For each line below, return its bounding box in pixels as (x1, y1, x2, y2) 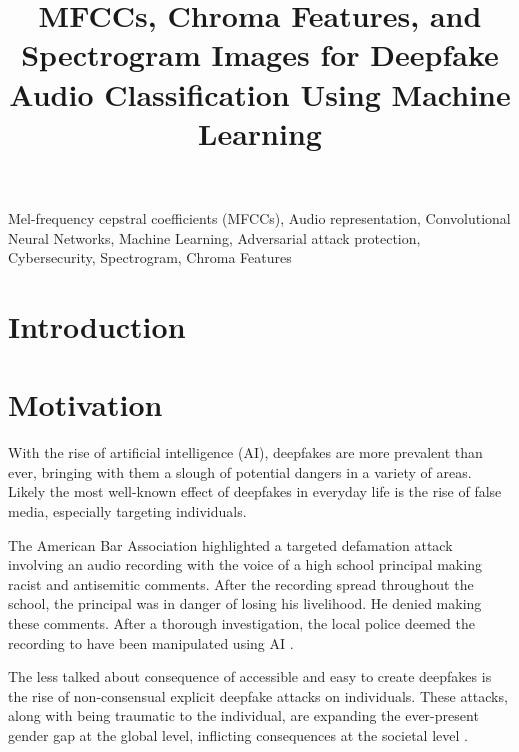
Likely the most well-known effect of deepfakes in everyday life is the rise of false (8, 481, 502, 502)
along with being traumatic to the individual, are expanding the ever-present (8, 705, 479, 726)
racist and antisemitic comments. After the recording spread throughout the (8, 573, 474, 594)
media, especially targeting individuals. (8, 501, 247, 521)
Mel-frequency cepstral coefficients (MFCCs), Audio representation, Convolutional (8, 207, 511, 228)
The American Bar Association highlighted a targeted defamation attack (8, 534, 453, 555)
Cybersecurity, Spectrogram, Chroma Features (8, 247, 292, 268)
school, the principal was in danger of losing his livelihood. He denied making (8, 593, 482, 614)
